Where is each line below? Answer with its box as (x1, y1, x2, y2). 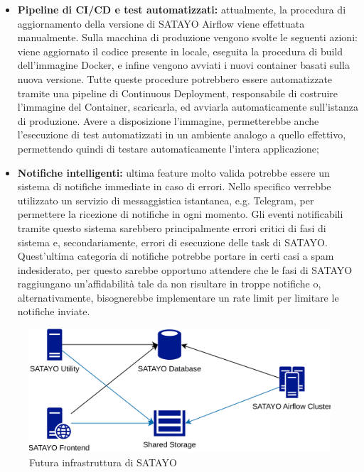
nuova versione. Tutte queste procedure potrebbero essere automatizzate (17, 71, 333, 86)
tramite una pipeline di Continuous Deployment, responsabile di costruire (17, 85, 338, 100)
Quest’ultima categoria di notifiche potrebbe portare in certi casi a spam (17, 248, 334, 263)
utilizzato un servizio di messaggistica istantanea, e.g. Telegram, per (17, 192, 314, 207)
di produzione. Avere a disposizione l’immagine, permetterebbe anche (17, 113, 319, 128)
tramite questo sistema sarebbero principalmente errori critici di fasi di (17, 220, 326, 235)
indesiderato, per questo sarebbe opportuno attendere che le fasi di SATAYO (17, 262, 353, 277)
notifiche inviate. (17, 304, 90, 319)
